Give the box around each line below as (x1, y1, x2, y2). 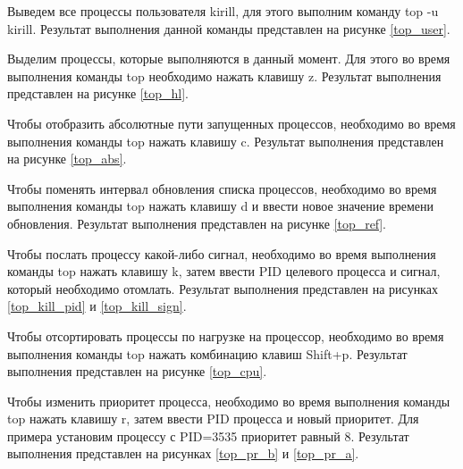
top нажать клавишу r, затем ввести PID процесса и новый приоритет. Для (7, 409, 419, 428)
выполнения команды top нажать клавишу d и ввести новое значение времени (7, 197, 434, 215)
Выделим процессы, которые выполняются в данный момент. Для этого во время (7, 49, 450, 68)
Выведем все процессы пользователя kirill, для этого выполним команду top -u (7, 2, 439, 20)
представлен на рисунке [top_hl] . (7, 84, 189, 103)
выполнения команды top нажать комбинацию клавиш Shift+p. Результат (7, 344, 408, 363)
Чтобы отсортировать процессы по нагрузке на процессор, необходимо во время (7, 326, 444, 345)
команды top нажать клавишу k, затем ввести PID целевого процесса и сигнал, (7, 262, 441, 281)
